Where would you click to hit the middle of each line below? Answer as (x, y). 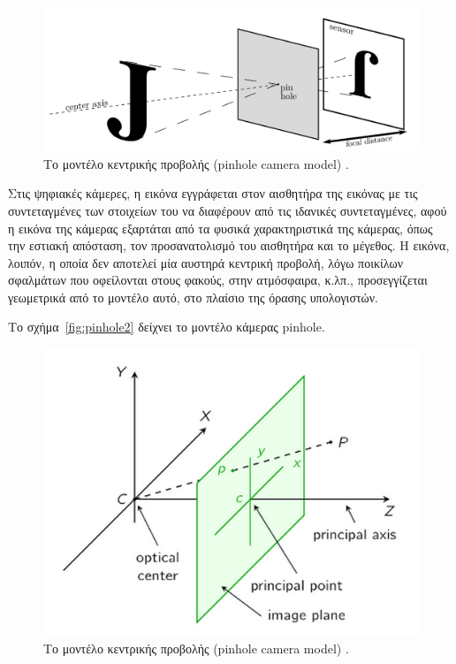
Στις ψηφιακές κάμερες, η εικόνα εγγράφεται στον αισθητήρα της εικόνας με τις (213, 193)
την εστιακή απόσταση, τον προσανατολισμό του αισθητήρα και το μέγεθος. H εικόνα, (229, 245)
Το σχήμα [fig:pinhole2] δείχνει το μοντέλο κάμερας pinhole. (167, 327)
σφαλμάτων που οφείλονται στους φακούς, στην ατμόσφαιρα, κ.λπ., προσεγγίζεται (218, 280)
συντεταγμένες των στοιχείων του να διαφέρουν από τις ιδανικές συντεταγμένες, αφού (228, 210)
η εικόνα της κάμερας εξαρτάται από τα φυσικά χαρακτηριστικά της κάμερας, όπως (220, 228)
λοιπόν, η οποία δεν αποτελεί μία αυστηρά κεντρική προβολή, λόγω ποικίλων (206, 262)
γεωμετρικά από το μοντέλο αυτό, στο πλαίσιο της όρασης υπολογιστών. (193, 297)
